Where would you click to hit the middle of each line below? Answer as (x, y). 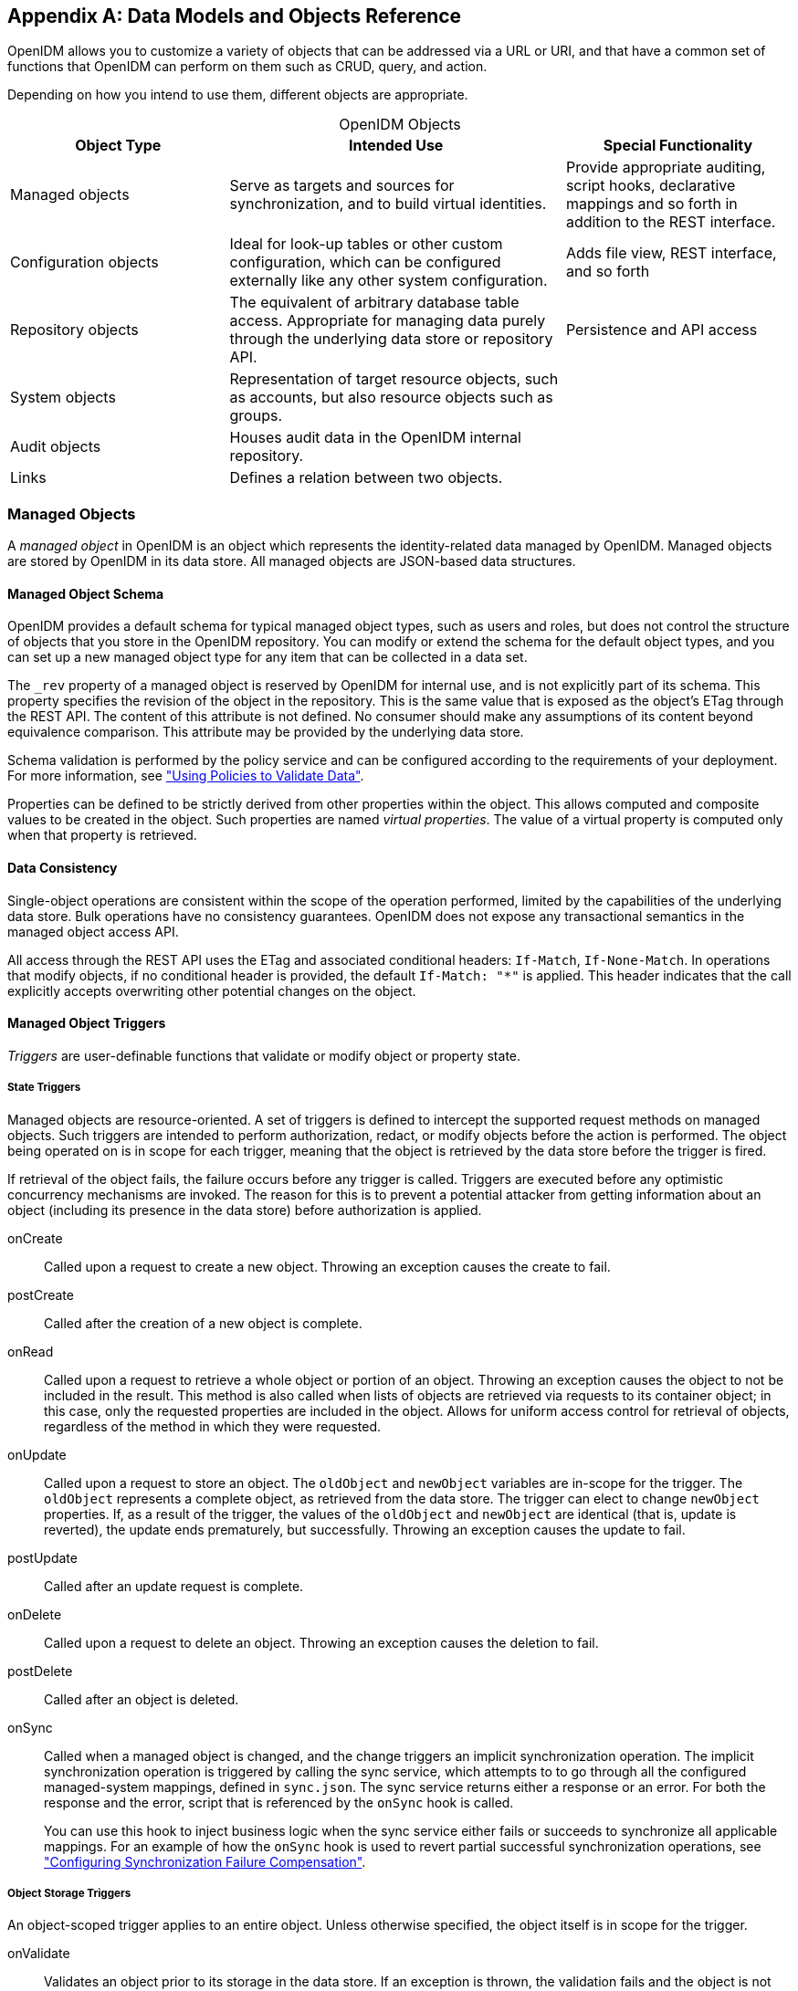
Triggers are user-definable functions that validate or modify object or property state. (264, 1055)
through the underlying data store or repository (391, 339)
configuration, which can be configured (365, 262)
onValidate (39, 1954)
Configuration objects (84, 262)
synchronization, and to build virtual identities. (388, 204)
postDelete (40, 1671)
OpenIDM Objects (400, 125)
